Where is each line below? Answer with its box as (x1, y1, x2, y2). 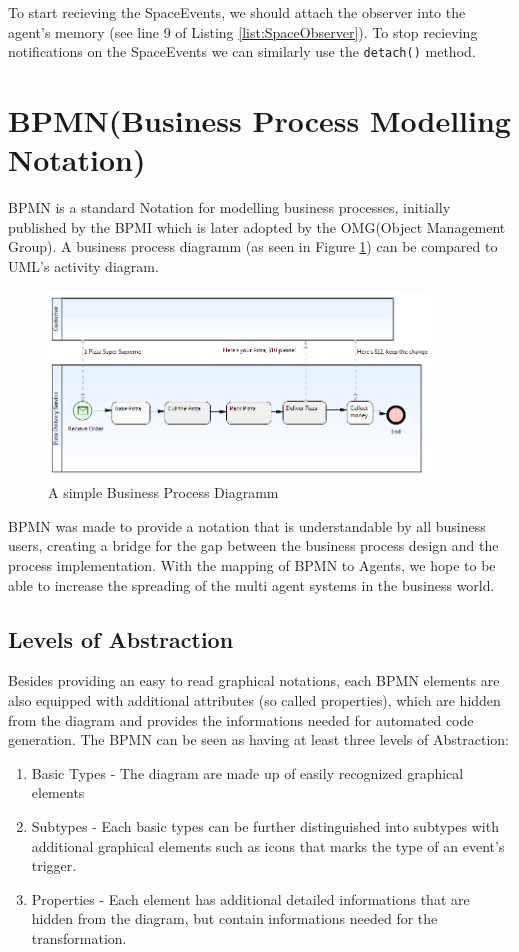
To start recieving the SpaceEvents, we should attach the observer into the (8, 2, 466, 22)
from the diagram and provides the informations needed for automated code (8, 709, 474, 730)
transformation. (31, 927, 127, 948)
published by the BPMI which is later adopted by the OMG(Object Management (8, 216, 506, 237)
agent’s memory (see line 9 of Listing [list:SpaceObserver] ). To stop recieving (8, 21, 478, 42)
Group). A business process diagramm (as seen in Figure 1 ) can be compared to (8, 236, 498, 257)
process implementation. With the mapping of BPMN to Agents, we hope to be (8, 555, 496, 576)
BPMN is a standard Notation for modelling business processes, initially (8, 197, 451, 218)
